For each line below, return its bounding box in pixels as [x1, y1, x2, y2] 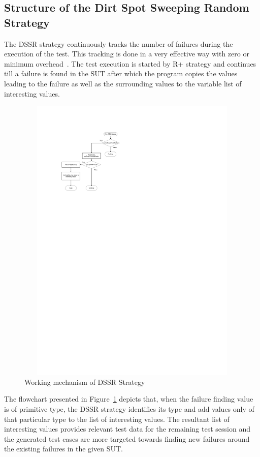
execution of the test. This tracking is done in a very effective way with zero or [4, 48, 249, 59]
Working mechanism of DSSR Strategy [24, 376, 145, 387]
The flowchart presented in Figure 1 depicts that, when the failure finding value [4, 393, 253, 404]
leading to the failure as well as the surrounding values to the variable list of [4, 78, 242, 88]
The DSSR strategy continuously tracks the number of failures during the [4, 38, 233, 49]
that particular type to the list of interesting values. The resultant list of [4, 413, 230, 424]
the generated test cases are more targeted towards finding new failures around [4, 433, 250, 444]
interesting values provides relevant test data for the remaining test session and [4, 423, 250, 434]
